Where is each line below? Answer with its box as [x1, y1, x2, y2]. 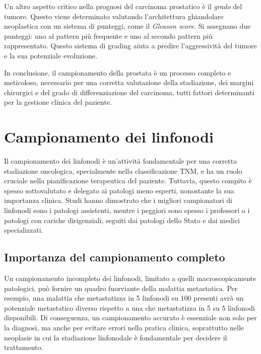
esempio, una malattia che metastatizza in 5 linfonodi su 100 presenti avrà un [4, 293, 244, 303]
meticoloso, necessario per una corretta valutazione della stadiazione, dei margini [4, 77, 254, 88]
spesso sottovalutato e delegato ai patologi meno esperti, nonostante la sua [4, 185, 234, 195]
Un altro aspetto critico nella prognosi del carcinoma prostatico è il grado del [4, 1, 242, 11]
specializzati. [4, 225, 43, 235]
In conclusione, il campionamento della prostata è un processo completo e [4, 67, 231, 78]
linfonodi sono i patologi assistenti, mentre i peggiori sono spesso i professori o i [4, 205, 250, 216]
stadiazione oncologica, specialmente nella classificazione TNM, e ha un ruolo [4, 165, 242, 176]
